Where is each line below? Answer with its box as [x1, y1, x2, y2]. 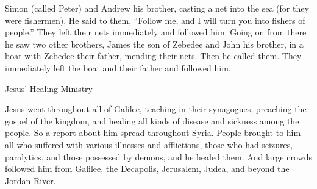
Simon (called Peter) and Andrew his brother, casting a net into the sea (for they [5, 2, 309, 14]
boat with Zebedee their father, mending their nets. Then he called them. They [5, 49, 302, 62]
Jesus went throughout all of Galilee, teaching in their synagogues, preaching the [5, 102, 307, 115]
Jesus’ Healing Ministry [5, 82, 93, 94]
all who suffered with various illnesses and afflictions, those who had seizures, [5, 138, 293, 151]
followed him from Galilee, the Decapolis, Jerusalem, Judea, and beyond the [5, 162, 290, 175]
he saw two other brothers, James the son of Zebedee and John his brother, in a [5, 37, 304, 50]
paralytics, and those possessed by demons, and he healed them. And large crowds [5, 150, 312, 163]
